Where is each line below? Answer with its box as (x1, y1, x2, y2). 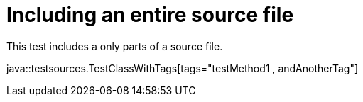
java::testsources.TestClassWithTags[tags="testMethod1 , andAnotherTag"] (6, 62, 359, 74)
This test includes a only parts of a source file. (6, 40, 223, 52)
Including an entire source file (6, 3, 294, 27)
